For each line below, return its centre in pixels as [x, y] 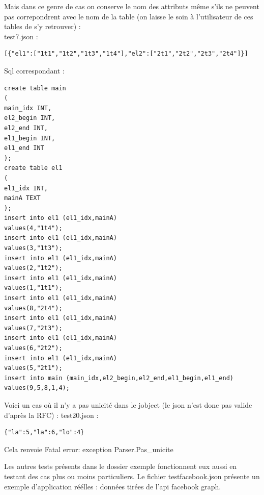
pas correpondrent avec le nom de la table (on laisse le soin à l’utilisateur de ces [129, 16]
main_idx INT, [28, 108]
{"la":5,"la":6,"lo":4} [44, 432]
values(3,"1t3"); [33, 248]
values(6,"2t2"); [33, 348]
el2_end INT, [26, 128]
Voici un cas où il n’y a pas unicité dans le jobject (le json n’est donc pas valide [128, 404]
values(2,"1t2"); [33, 268]
